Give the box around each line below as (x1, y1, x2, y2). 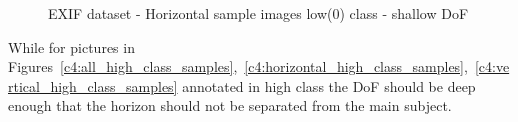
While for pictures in (8, 36, 135, 57)
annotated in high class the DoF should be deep (182, 75, 476, 96)
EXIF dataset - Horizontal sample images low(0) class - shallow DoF (48, 3, 469, 23)
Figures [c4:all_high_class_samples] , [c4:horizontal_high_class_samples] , (8, 56, 468, 77)
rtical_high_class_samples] (8, 75, 178, 96)
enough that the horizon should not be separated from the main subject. (8, 95, 452, 116)
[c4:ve (474, 56, 510, 77)
